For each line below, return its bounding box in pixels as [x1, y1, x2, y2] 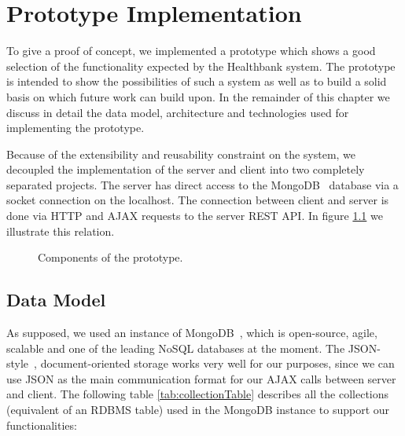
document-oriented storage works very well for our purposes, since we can [40, 355, 395, 372]
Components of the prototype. [38, 249, 183, 266]
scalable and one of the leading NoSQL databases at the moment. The [6, 339, 345, 356]
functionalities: [6, 416, 77, 433]
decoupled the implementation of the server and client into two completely [6, 161, 365, 178]
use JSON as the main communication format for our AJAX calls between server [6, 370, 396, 387]
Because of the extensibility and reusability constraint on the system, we [6, 145, 356, 162]
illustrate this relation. [6, 222, 115, 239]
